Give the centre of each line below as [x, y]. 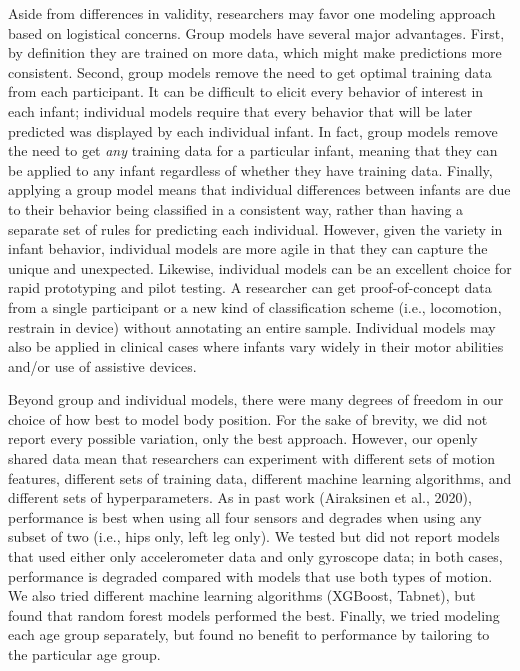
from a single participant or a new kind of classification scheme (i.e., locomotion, [255, 306]
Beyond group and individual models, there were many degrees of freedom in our [256, 399]
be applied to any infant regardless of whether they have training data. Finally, [250, 169]
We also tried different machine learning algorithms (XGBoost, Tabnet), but [242, 595]
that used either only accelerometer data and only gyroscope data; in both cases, [255, 556]
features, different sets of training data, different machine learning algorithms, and [260, 477]
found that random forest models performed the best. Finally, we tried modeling [254, 614]
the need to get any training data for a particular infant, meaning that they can [253, 150]
